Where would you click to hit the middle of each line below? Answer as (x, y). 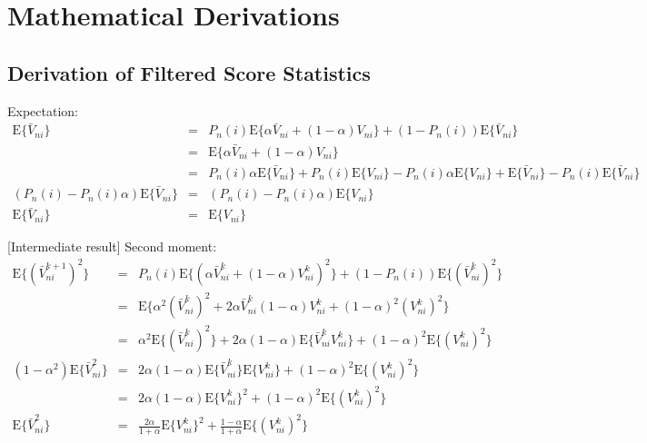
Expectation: (43, 110)
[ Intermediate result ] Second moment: (112, 246)
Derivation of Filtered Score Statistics (189, 72)
